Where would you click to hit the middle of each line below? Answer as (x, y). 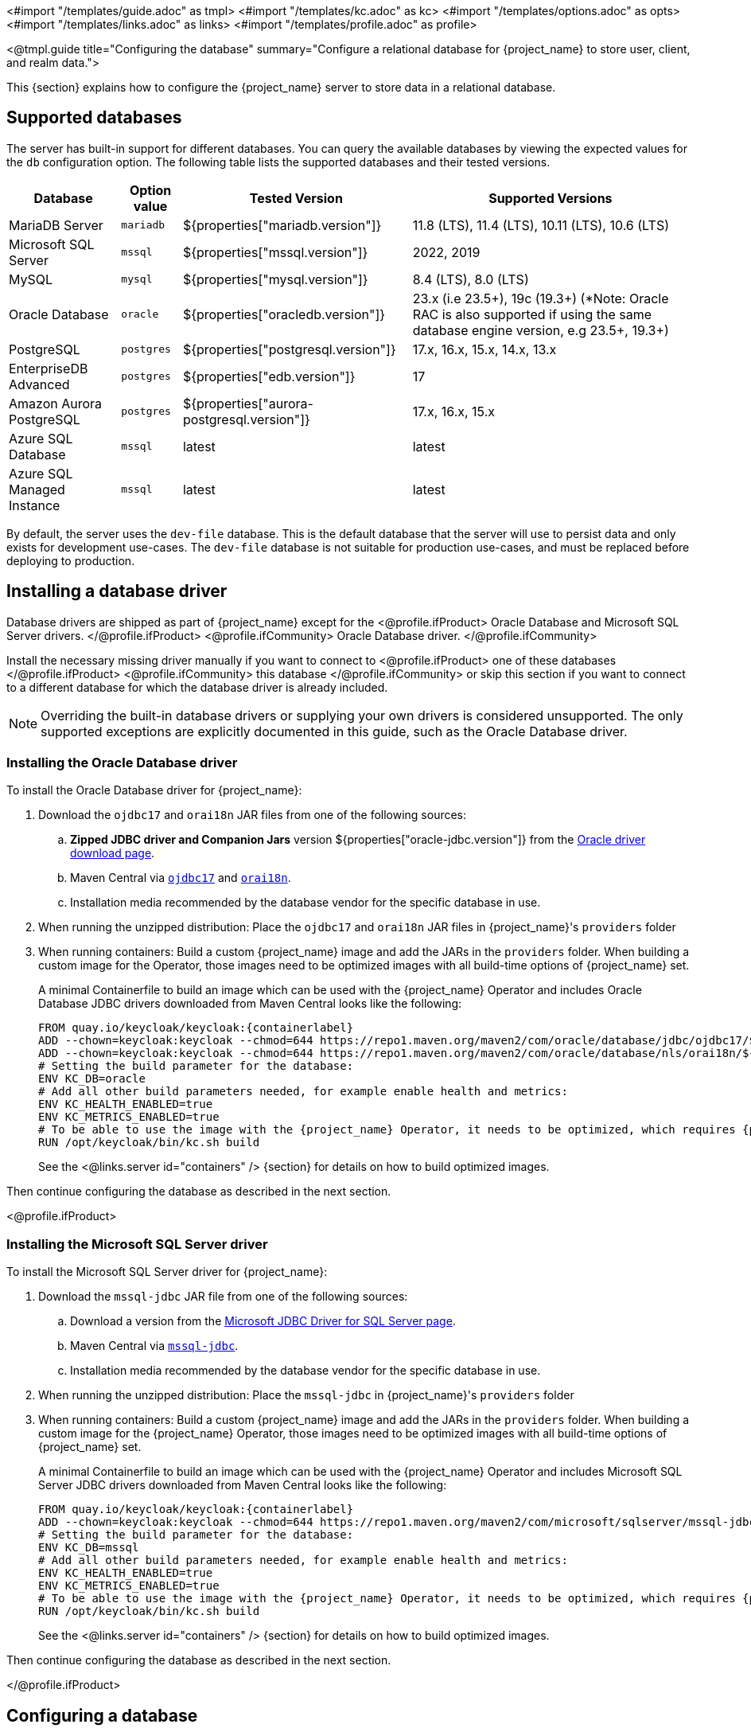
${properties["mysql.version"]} (275, 279)
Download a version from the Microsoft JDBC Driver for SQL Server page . (263, 1321)
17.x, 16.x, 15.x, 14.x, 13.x (484, 349)
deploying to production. (71, 560)
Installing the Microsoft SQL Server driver (137, 1244)
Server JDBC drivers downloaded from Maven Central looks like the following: (243, 1485)
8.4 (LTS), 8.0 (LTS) (471, 279)
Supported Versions (551, 198)
